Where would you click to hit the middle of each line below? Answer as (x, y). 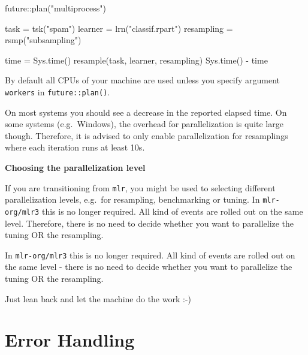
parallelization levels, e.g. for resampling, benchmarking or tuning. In (132, 199)
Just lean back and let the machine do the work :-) (98, 298)
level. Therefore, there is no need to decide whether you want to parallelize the (150, 223)
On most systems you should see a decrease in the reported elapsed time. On (146, 112)
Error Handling (70, 340)
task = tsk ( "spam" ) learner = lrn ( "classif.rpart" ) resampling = (119, 28)
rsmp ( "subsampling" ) (43, 40)
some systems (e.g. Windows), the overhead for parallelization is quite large (144, 124)
